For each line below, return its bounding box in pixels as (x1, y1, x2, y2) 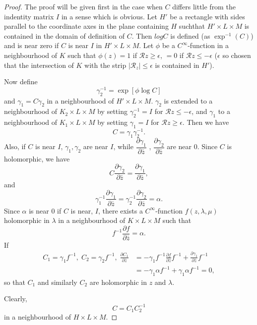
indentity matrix (4, 11, 54, 21)
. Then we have (182, 117, 229, 127)
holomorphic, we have (4, 153, 70, 163)
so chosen (222, 50, 251, 60)
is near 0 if (29, 205, 62, 216)
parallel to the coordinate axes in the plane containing (4, 21, 169, 31)
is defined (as (170, 30, 210, 41)
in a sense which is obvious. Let (61, 11, 157, 21)
